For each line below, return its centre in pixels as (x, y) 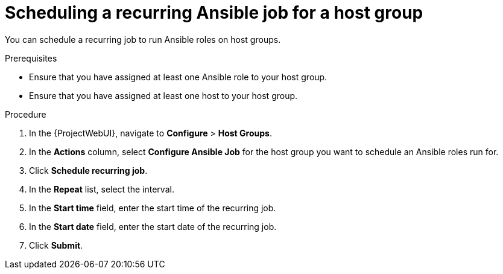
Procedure (26, 114)
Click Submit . (56, 245)
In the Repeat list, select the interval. (102, 189)
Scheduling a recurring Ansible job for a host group (214, 13)
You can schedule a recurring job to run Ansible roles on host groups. (143, 39)
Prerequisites (31, 58)
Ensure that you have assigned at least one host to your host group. (163, 95)
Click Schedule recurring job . (88, 170)
